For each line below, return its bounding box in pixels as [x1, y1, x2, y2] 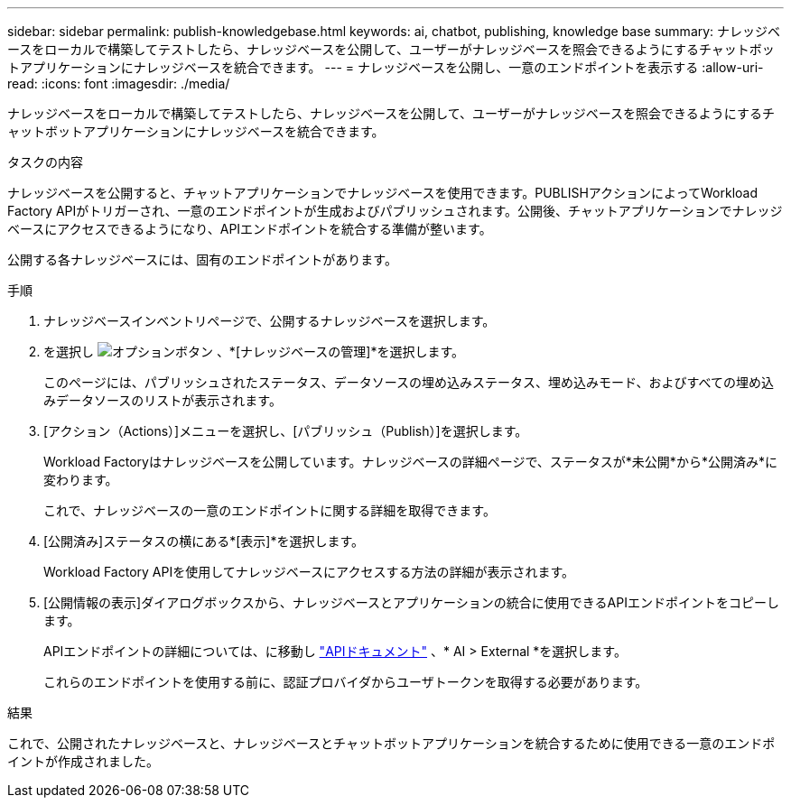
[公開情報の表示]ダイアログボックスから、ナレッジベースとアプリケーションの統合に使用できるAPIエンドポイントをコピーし [43, 595, 779, 610]
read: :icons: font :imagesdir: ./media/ [7, 76, 230, 91]
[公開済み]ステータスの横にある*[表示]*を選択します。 [43, 533, 365, 549]
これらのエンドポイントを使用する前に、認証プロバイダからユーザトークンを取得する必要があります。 [43, 674, 648, 689]
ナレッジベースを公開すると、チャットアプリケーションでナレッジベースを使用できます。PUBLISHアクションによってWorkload [7, 185, 758, 200]
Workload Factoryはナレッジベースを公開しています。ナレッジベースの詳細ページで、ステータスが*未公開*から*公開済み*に [43, 454, 777, 469]
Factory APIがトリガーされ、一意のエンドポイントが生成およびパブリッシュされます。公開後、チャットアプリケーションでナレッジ [7, 203, 783, 218]
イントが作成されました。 [7, 754, 159, 769]
